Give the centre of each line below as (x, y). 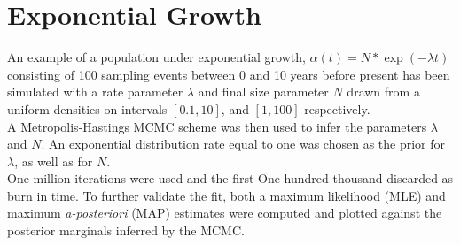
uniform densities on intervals (87, 108)
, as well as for (54, 161)
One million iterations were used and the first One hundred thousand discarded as (230, 178)
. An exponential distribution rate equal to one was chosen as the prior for (243, 144)
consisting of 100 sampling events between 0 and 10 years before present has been (229, 74)
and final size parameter (263, 92)
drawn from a (383, 92)
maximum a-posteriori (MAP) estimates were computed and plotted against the (225, 213)
